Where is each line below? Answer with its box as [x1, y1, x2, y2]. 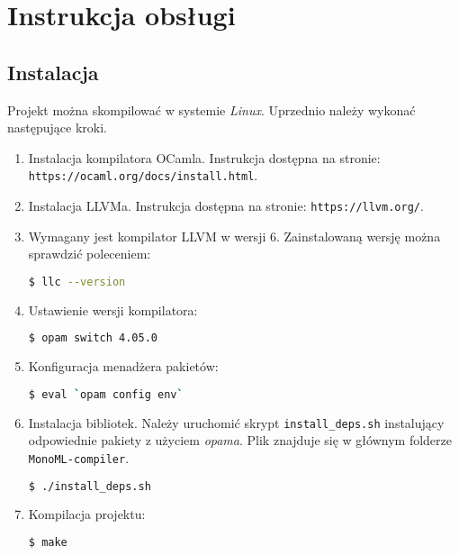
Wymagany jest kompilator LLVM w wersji [28, 226, 266, 245]
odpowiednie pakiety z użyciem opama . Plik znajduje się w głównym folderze [28, 431, 452, 450]
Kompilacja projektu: [28, 505, 146, 523]
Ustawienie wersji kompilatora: [28, 300, 198, 319]
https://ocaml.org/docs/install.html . [28, 166, 258, 185]
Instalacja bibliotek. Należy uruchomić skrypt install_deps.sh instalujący [28, 413, 445, 432]
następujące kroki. [7, 118, 107, 137]
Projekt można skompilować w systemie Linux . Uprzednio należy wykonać [7, 100, 416, 119]
